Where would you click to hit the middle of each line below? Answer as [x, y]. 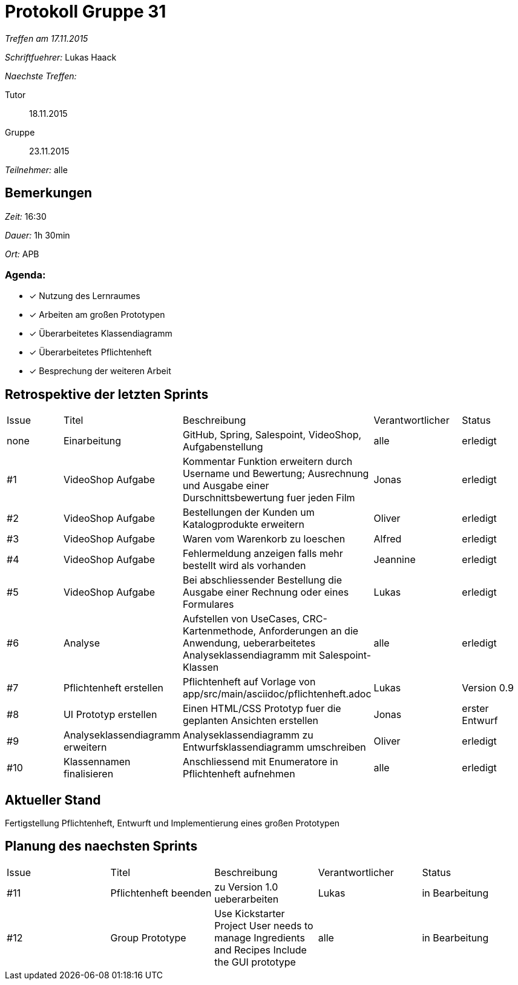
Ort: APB [22, 254]
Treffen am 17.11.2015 [47, 38]
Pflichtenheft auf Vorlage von [249, 682]
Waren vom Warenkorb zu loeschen [264, 539]
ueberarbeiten [247, 899]
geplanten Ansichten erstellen [251, 721]
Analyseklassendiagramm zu [248, 735]
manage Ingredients [260, 937]
